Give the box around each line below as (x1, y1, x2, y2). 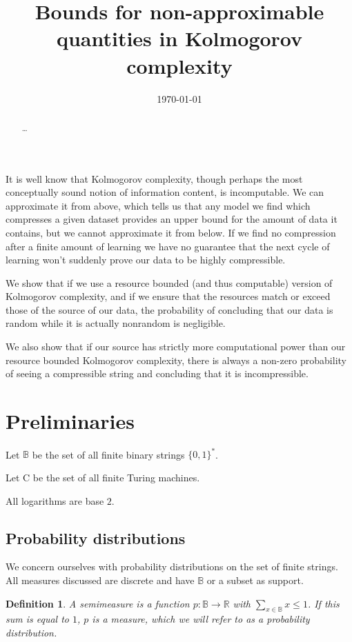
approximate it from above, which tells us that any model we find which (6, 198, 311, 212)
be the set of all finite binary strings (32, 447, 185, 461)
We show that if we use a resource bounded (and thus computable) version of (6, 275, 333, 290)
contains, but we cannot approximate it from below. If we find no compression (6, 225, 336, 239)
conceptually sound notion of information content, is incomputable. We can (6, 185, 324, 199)
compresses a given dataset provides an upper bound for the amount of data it (6, 212, 338, 226)
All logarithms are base (6, 493, 104, 508)
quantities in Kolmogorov (56, 24, 303, 52)
